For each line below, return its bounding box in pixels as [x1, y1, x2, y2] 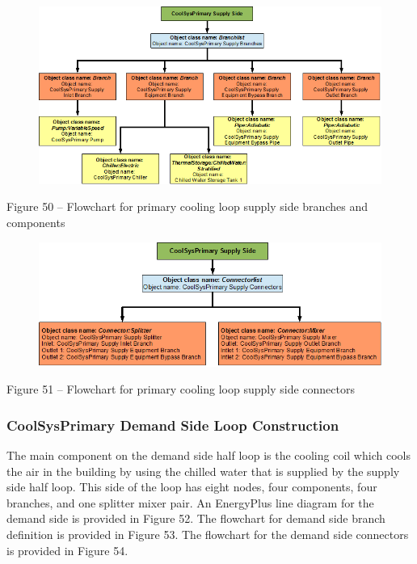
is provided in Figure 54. [6, 541, 128, 558]
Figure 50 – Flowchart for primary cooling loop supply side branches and [6, 198, 368, 215]
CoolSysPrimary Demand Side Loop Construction [6, 415, 339, 435]
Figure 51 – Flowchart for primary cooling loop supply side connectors [6, 381, 355, 398]
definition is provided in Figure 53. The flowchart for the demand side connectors [6, 526, 409, 543]
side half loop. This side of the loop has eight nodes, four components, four [6, 478, 377, 495]
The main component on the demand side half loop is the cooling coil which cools [6, 447, 411, 464]
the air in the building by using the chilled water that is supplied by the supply [6, 462, 400, 479]
